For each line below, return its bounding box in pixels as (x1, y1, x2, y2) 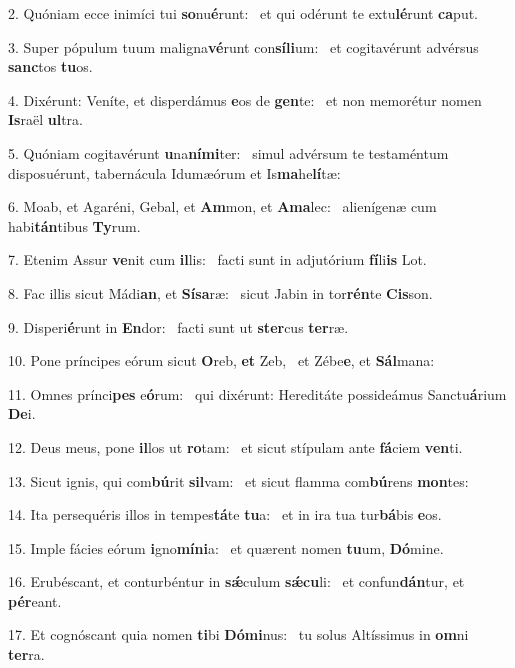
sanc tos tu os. (8, 56, 93, 77)
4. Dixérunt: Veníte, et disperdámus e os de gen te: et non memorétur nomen (8, 89, 482, 110)
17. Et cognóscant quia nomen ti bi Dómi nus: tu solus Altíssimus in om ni (8, 624, 469, 645)
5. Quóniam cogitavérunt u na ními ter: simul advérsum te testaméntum (8, 142, 449, 163)
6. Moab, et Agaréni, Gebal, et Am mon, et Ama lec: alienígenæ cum (8, 196, 437, 217)
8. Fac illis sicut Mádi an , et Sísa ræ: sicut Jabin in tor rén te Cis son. (8, 282, 433, 303)
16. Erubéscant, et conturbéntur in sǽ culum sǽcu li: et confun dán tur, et (8, 571, 465, 592)
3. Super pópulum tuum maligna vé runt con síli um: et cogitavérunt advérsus (8, 36, 479, 57)
